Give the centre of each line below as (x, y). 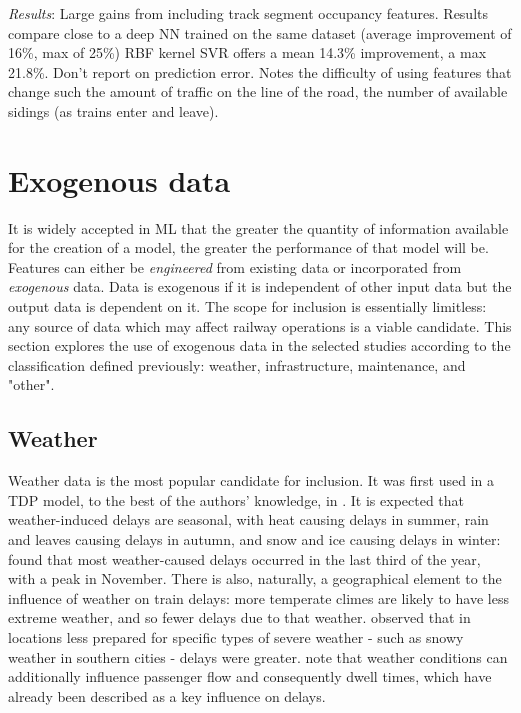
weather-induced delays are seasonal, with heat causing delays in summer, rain (248, 519)
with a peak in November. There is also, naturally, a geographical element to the (255, 578)
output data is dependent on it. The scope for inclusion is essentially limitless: (247, 306)
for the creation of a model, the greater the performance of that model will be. (248, 247)
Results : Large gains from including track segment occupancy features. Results (248, 13)
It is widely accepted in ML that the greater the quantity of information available (258, 227)
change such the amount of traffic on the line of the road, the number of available (258, 91)
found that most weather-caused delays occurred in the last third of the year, (244, 558)
